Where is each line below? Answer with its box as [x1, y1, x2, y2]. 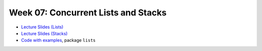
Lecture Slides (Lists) [21, 24, 64, 30]
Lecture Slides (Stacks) [21, 30, 68, 36]
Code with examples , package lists [21, 38, 96, 43]
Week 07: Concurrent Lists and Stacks [9, 7, 167, 18]
